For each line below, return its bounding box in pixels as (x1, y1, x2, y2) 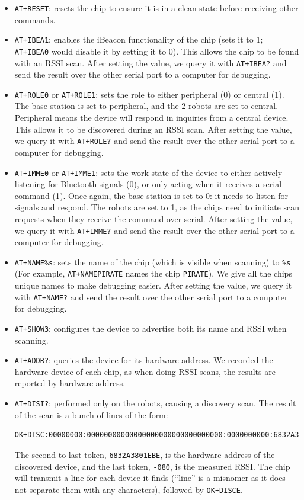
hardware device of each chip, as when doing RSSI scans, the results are (14, 365, 276, 377)
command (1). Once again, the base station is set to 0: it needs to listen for (14, 189, 289, 201)
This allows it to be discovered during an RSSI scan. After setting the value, (14, 123, 292, 135)
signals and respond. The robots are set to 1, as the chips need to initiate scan (14, 201, 299, 213)
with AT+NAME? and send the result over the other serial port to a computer (14, 290, 288, 303)
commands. (14, 13, 56, 25)
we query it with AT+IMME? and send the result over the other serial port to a (14, 224, 295, 236)
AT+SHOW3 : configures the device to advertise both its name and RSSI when (14, 322, 287, 334)
